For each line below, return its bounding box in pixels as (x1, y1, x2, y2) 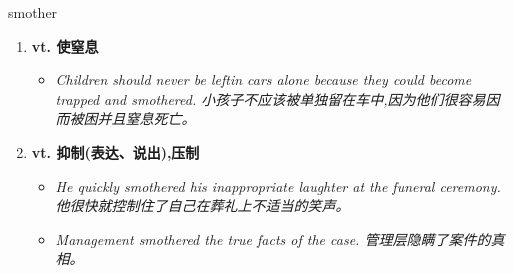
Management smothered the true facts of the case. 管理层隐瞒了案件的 (55, 228, 491, 249)
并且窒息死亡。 (97, 108, 196, 129)
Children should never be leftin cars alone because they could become (55, 69, 472, 90)
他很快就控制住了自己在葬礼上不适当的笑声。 (55, 195, 350, 216)
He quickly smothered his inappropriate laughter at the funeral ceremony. (55, 175, 501, 196)
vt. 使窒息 (31, 35, 99, 56)
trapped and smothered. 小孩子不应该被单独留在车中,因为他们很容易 (55, 88, 486, 109)
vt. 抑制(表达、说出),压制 (31, 141, 200, 162)
